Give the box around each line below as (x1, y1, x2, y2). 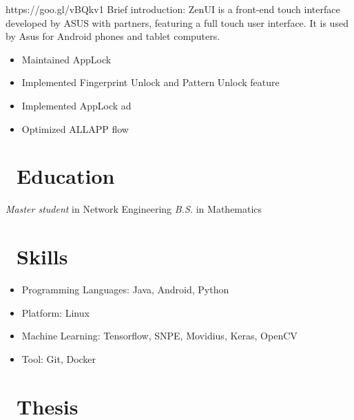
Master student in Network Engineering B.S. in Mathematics (6, 202, 262, 216)
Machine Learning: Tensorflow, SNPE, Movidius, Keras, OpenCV (21, 328, 298, 343)
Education (17, 162, 115, 190)
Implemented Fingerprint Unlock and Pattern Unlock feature (21, 75, 280, 90)
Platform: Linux (21, 305, 90, 319)
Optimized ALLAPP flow (21, 121, 129, 136)
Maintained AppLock (21, 52, 112, 66)
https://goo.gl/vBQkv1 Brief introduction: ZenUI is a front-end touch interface (6, 2, 340, 16)
